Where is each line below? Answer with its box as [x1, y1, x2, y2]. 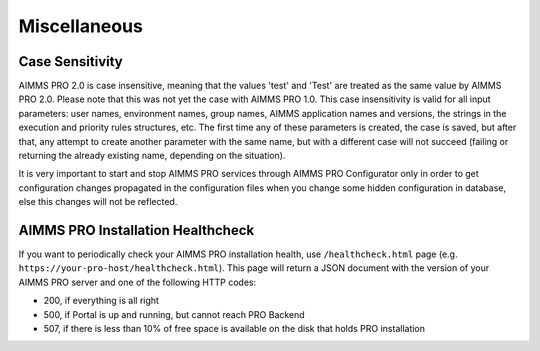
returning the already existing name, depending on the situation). [18, 150, 286, 162]
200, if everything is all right [43, 295, 160, 307]
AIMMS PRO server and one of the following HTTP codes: [18, 276, 257, 288]
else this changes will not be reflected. [18, 196, 178, 208]
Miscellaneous [18, 15, 144, 37]
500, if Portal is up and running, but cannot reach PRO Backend [43, 308, 305, 320]
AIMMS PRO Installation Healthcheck [18, 222, 255, 239]
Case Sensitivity [18, 53, 124, 70]
